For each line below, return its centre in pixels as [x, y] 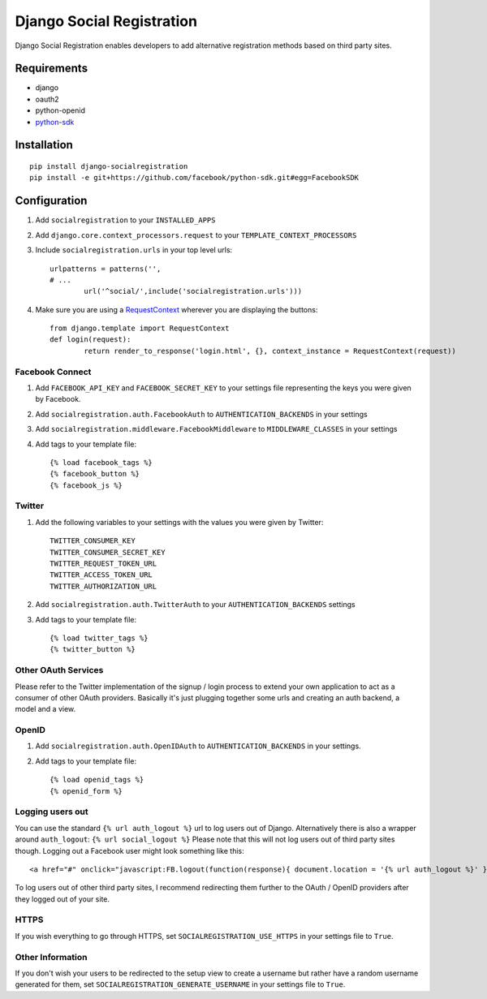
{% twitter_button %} [93, 650]
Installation [44, 145]
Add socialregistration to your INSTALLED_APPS [125, 220]
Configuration [51, 201]
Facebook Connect [53, 372]
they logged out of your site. [62, 899]
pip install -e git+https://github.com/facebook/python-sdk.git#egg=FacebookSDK [194, 178]
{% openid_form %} [86, 791]
